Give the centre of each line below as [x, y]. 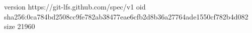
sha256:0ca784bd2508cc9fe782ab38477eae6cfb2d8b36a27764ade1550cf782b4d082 [126, 16]
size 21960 [20, 26]
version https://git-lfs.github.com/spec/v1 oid [75, 6]
